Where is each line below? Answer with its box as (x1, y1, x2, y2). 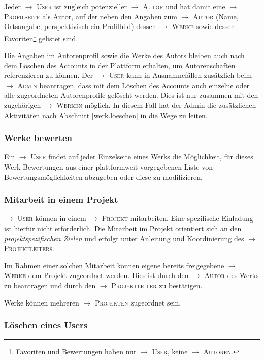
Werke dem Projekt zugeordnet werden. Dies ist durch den (4, 270, 189, 281)
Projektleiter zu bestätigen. (111, 280, 203, 290)
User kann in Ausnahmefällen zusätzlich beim (109, 70, 252, 80)
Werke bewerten (4, 131, 72, 144)
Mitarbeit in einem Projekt (4, 193, 118, 206)
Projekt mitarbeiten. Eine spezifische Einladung (102, 213, 253, 224)
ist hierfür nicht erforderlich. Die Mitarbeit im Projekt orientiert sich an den (4, 223, 242, 233)
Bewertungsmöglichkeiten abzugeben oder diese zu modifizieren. (4, 171, 203, 182)
